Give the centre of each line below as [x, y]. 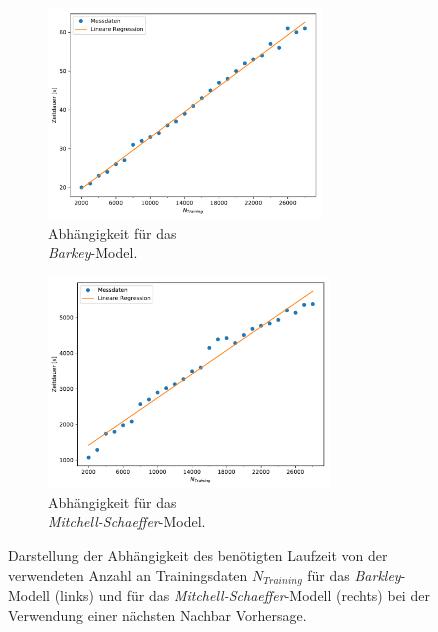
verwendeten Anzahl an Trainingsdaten [128, 574]
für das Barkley [354, 574]
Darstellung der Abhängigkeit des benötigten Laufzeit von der [198, 554]
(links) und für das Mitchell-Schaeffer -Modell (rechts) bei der [242, 594]
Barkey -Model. [93, 252]
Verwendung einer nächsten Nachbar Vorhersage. [157, 614]
